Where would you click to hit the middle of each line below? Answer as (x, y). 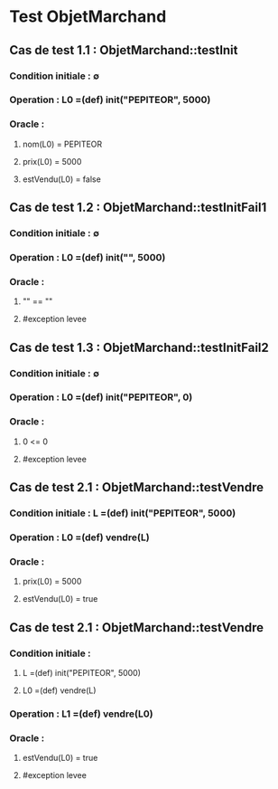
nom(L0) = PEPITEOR (62, 144)
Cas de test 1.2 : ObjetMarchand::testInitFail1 (138, 208)
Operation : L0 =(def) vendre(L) (80, 537)
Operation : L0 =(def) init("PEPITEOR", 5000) (110, 100)
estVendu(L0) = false (61, 179)
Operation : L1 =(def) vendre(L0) (81, 714)
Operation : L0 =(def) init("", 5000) (88, 257)
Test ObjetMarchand (88, 17)
